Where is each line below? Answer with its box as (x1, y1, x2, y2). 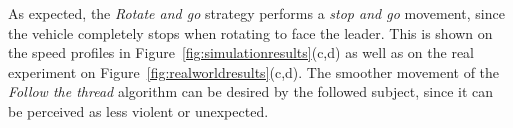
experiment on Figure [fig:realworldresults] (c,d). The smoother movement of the (8, 61, 500, 82)
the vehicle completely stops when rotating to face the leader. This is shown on (8, 22, 493, 43)
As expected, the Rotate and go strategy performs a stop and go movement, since (8, 3, 505, 23)
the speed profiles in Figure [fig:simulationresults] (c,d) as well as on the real (8, 42, 475, 63)
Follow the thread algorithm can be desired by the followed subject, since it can (8, 81, 494, 102)
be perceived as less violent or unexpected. (8, 100, 269, 121)
